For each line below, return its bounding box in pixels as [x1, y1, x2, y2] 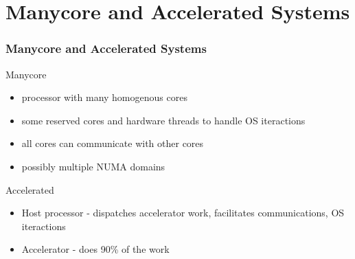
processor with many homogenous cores [21, 90, 187, 104]
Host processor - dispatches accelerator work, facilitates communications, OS [21, 205, 345, 220]
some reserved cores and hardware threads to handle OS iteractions [21, 113, 306, 127]
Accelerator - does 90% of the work [21, 242, 170, 256]
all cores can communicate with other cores [21, 136, 204, 150]
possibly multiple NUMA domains [21, 159, 165, 173]
